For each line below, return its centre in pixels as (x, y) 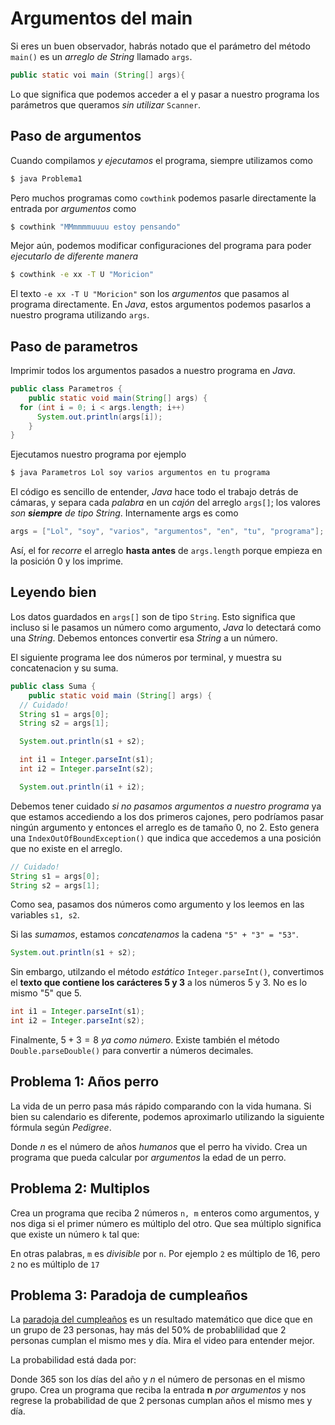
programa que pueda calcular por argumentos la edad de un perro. (148, 1157)
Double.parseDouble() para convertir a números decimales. (132, 1050)
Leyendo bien (53, 592)
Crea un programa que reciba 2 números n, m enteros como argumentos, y (165, 1213)
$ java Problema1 (46, 178)
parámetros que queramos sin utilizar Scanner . (106, 104)
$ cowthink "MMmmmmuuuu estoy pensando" (96, 227)
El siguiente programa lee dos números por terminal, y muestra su (146, 657)
